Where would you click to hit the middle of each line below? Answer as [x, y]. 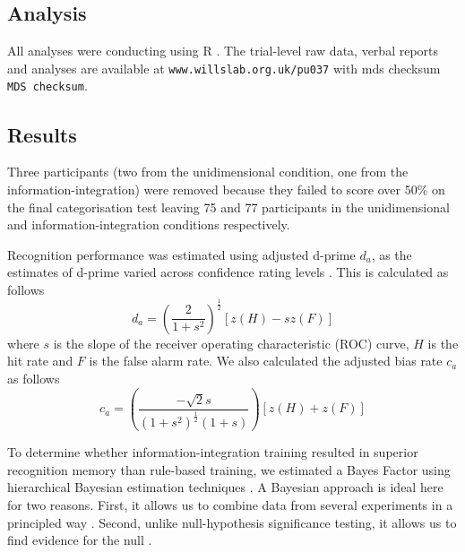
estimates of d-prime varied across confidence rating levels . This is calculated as [228, 272]
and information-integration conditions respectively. [149, 224]
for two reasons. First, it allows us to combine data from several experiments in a [230, 505]
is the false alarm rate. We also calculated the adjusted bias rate [266, 361]
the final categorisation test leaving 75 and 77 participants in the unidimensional [228, 207]
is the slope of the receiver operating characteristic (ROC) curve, [231, 343]
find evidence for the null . [80, 540]
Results [42, 134]
